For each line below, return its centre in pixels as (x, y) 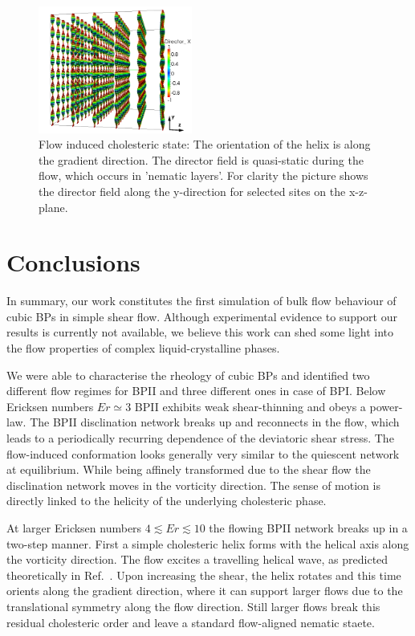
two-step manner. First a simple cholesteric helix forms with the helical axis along (208, 543)
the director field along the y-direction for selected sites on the (192, 191)
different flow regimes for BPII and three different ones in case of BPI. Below (196, 391)
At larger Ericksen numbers (74, 528)
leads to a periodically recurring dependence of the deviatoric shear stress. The (200, 438)
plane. (53, 207)
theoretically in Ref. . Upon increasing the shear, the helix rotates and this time (204, 575)
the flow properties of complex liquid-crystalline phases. (143, 348)
